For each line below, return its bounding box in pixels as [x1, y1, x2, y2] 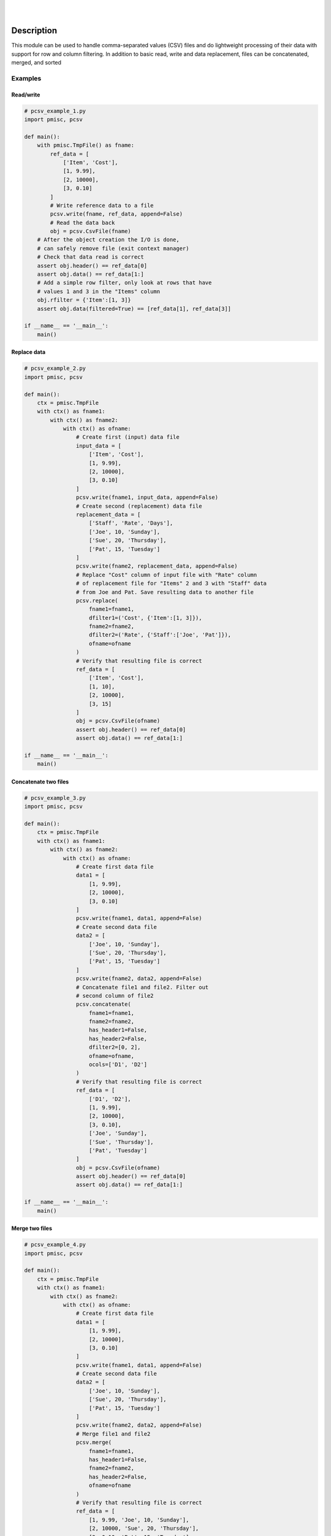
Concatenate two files [11, 778, 69, 785]
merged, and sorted [11, 59, 61, 66]
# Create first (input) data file [75, 434, 180, 441]
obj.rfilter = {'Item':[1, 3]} [37, 297, 131, 304]
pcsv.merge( [75, 1439, 112, 1446]
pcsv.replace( [75, 597, 119, 604]
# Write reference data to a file [50, 202, 154, 209]
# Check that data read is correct [37, 254, 144, 261]
